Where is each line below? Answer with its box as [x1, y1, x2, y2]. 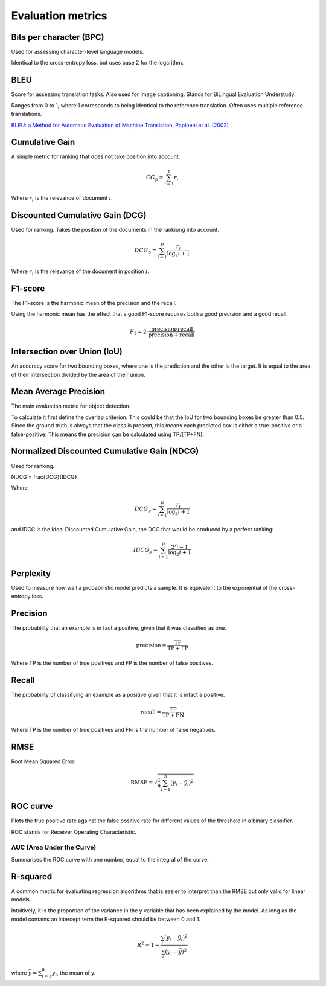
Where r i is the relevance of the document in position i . [11, 267, 150, 276]
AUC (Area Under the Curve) [11, 843, 97, 851]
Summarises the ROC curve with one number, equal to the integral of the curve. [11, 856, 209, 863]
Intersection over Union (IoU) [11, 347, 123, 357]
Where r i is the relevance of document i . [11, 194, 113, 203]
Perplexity [11, 568, 51, 578]
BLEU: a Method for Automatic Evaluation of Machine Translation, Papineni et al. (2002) [11, 121, 229, 129]
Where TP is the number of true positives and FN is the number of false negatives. [11, 726, 216, 734]
